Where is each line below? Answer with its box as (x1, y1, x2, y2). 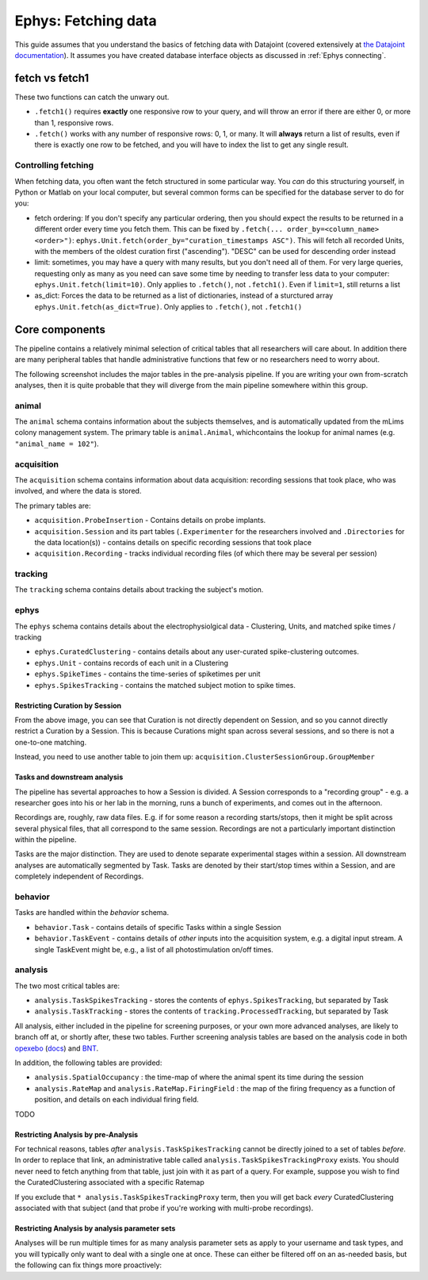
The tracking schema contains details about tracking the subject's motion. (14, 585, 264, 594)
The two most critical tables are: (14, 981, 120, 990)
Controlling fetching (14, 160, 94, 171)
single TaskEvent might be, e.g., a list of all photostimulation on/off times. (34, 944, 273, 954)
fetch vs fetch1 (14, 71, 90, 85)
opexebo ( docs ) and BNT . (14, 1044, 99, 1053)
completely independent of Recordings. (14, 871, 144, 881)
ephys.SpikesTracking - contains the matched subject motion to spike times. (34, 680, 296, 690)
